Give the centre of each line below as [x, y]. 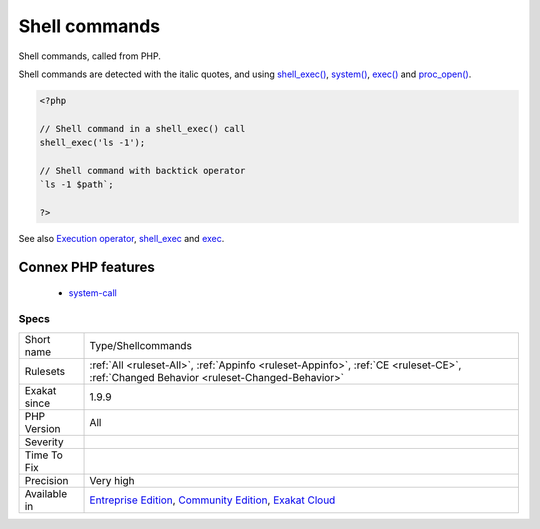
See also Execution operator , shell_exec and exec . [121, 239]
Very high [112, 480]
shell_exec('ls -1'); [92, 143]
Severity [44, 442]
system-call [92, 293]
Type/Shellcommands [140, 345]
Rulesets [44, 371]
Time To [44, 455]
